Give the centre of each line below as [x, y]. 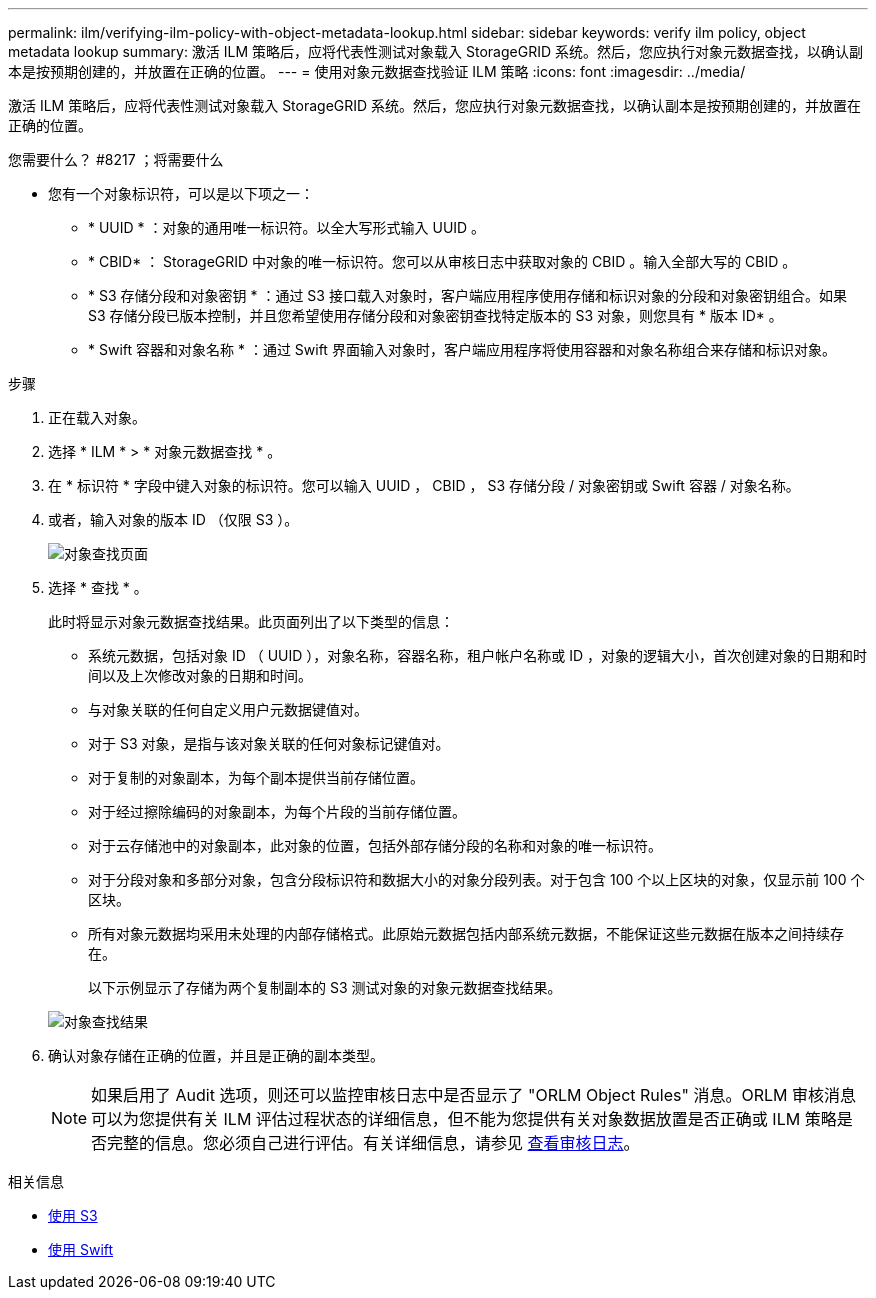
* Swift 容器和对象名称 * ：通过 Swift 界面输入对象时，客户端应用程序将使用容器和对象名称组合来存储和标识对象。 [462, 349]
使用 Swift [81, 1249]
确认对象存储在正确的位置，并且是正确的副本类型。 [216, 1055]
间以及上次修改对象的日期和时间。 [200, 675]
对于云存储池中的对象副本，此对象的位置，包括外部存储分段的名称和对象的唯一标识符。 [375, 845]
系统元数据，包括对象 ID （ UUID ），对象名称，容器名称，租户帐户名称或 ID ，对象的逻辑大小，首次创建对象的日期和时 [478, 655]
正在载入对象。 [97, 417]
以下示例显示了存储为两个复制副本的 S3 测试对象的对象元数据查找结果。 [325, 987]
